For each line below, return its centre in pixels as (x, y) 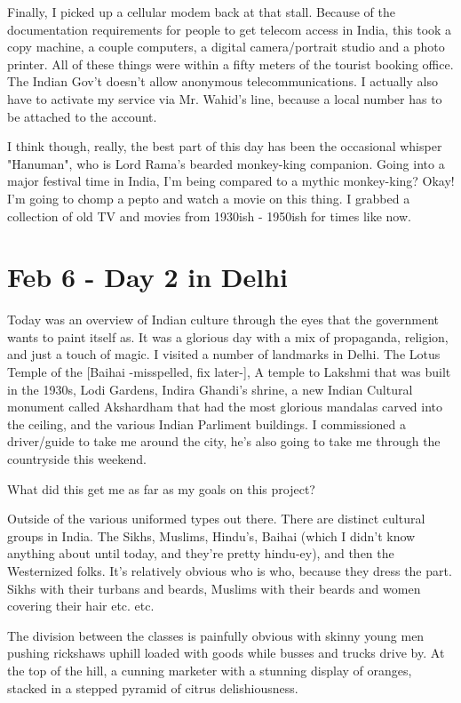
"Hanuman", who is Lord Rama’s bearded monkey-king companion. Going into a (226, 163)
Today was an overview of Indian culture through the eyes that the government (223, 320)
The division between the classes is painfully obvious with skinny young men (216, 635)
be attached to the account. (82, 116)
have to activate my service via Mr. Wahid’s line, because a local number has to (225, 98)
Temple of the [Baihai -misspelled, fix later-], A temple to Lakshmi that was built (229, 372)
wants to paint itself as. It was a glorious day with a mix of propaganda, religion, (228, 336)
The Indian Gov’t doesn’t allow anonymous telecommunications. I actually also (223, 81)
